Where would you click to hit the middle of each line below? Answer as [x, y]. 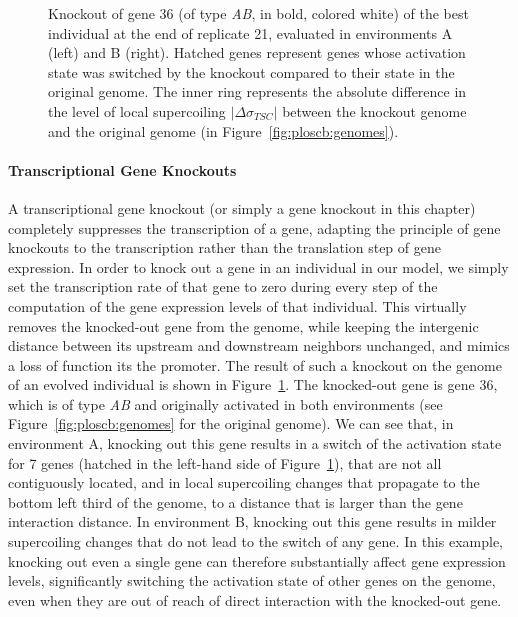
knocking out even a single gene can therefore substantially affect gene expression [257, 560]
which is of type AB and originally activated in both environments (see [225, 403]
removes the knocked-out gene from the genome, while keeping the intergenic [243, 325]
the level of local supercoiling [137, 110]
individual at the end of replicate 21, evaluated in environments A [250, 32]
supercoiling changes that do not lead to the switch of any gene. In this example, [255, 541]
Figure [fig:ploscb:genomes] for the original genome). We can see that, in [231, 423]
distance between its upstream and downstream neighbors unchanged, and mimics [259, 345]
